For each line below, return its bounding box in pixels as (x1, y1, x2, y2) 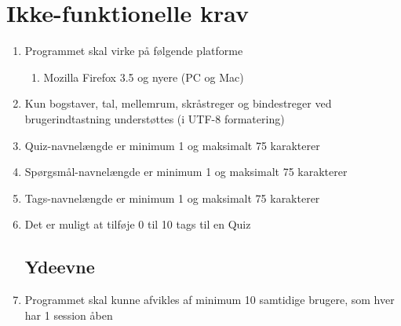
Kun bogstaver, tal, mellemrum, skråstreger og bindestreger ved (24, 95, 332, 112)
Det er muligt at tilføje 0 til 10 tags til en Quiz (24, 216, 251, 233)
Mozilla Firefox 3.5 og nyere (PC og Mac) (43, 68, 244, 85)
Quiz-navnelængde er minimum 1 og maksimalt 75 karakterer (24, 137, 320, 153)
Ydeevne (24, 255, 95, 279)
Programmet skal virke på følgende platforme (24, 42, 243, 59)
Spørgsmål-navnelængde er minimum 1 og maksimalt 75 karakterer (24, 163, 348, 180)
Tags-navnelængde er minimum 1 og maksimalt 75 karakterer (24, 189, 320, 206)
